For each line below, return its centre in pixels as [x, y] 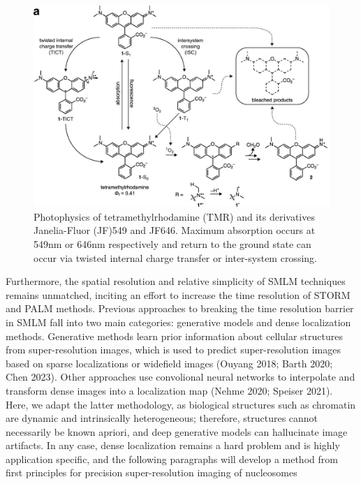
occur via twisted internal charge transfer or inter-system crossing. [175, 257]
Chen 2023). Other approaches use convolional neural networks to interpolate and [180, 377]
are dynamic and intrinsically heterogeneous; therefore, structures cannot [162, 418]
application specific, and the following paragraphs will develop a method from [172, 459]
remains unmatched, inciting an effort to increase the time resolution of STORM [178, 294]
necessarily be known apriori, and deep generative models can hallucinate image [177, 431]
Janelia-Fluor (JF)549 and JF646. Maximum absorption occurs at [175, 230]
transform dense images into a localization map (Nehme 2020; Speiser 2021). [169, 390]
